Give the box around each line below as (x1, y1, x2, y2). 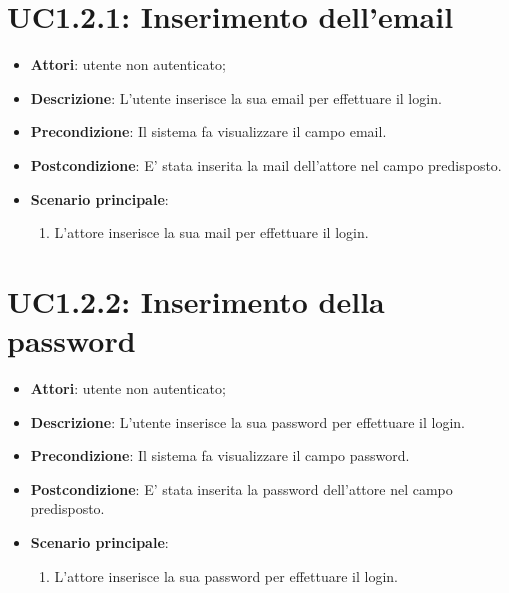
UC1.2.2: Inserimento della (7, 280, 385, 321)
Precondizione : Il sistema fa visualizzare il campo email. (30, 121, 387, 142)
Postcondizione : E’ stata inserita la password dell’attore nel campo (30, 478, 453, 499)
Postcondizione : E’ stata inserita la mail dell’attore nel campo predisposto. (30, 154, 502, 175)
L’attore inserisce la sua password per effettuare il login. (54, 565, 398, 586)
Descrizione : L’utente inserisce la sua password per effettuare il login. (30, 411, 465, 432)
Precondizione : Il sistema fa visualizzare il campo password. (30, 445, 410, 466)
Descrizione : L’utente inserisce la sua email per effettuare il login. (30, 87, 442, 108)
